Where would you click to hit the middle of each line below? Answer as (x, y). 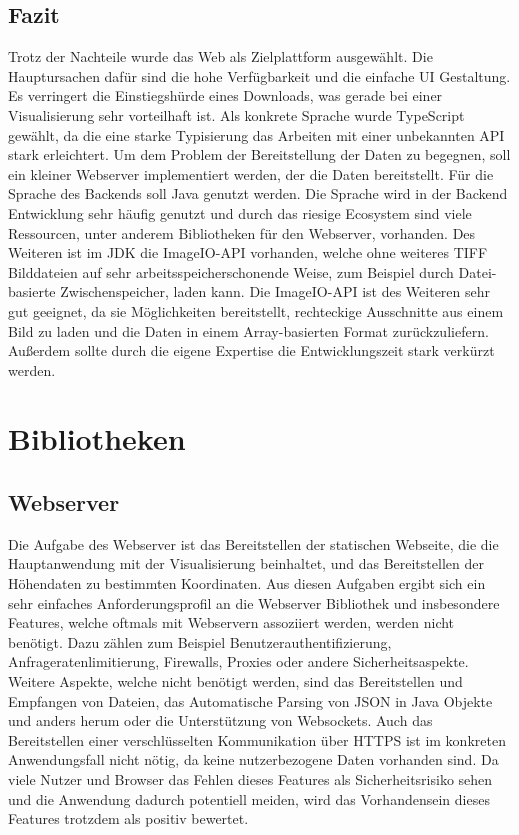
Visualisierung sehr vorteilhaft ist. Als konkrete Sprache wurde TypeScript (236, 114)
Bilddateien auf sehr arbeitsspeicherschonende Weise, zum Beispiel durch (231, 271)
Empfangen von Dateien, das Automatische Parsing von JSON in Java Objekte (250, 700)
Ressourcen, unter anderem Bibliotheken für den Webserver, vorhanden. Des (242, 232)
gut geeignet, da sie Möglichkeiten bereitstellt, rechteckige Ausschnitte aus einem (256, 310)
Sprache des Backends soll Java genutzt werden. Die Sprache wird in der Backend (258, 193)
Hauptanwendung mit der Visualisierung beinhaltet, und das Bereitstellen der (246, 563)
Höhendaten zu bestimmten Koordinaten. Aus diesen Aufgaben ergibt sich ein (247, 583)
